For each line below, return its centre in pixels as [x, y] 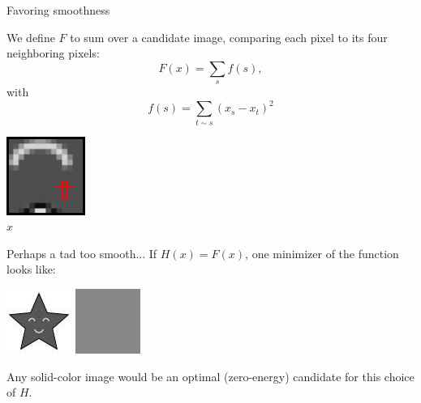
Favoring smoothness [58, 10]
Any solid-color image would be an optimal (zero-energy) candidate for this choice [210, 376]
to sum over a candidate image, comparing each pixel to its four [229, 37]
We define [31, 37]
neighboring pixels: [53, 53]
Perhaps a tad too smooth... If [82, 253]
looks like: [31, 269]
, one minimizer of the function [322, 253]
